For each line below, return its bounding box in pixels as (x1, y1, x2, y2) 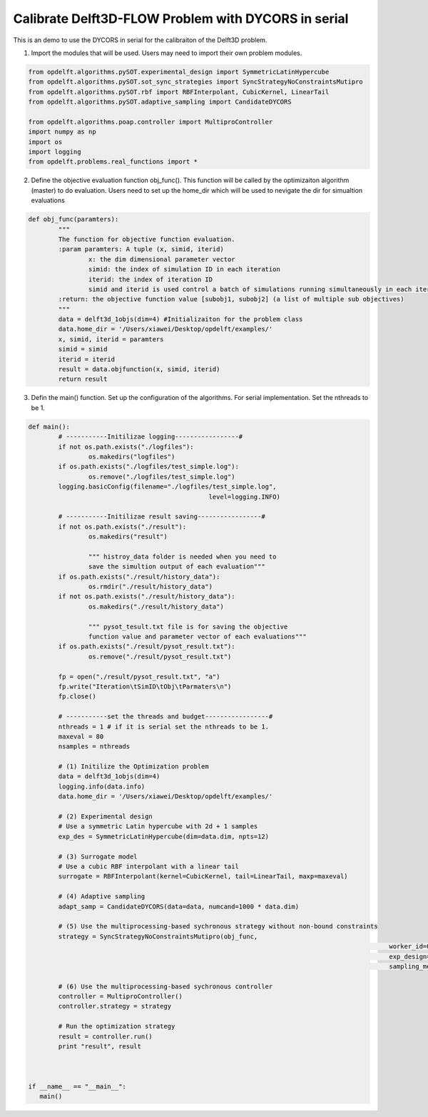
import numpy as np (28, 128, 96, 136)
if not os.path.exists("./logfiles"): (58, 443, 194, 451)
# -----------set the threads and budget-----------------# (58, 713, 273, 721)
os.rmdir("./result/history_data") (88, 583, 213, 591)
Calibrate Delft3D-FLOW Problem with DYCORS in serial (13, 11, 349, 26)
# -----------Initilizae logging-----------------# (58, 433, 243, 441)
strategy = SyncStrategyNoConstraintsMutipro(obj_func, (58, 932, 258, 941)
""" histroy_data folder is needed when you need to (88, 552, 277, 561)
